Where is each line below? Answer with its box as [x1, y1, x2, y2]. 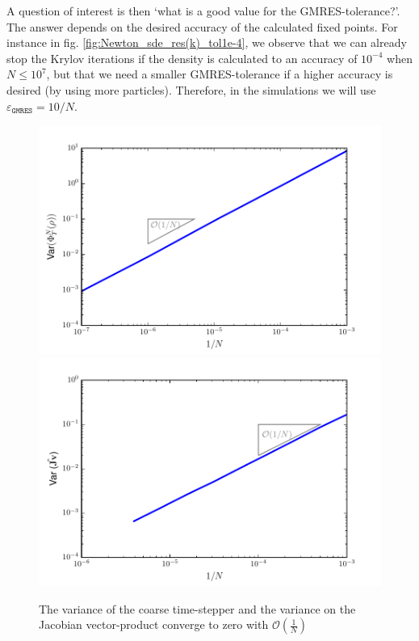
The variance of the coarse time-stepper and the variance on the [39, 600, 356, 617]
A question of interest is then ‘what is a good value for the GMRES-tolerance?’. [6, 2, 400, 19]
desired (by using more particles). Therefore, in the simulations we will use [6, 81, 376, 98]
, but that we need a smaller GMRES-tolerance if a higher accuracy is [46, 65, 393, 82]
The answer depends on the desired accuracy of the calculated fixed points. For [6, 18, 398, 35]
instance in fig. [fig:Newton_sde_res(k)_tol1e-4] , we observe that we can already [6, 34, 407, 51]
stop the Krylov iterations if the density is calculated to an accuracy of [6, 49, 358, 66]
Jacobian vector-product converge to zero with [39, 616, 269, 633]
